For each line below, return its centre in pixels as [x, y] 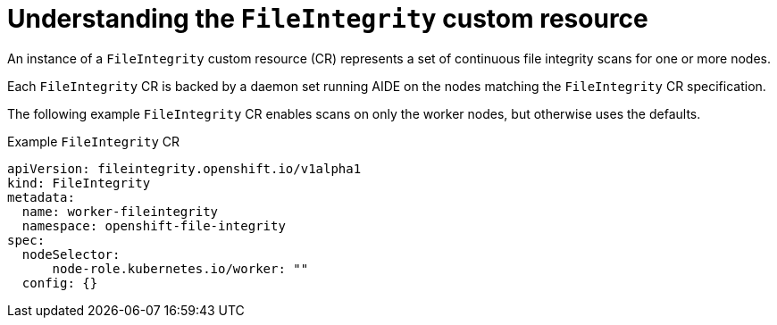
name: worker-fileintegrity [120, 211]
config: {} [60, 283]
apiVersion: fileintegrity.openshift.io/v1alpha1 [184, 168]
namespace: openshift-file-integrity [154, 225]
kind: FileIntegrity [79, 183]
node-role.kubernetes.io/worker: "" [180, 268]
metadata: [41, 197]
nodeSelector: [71, 254]
